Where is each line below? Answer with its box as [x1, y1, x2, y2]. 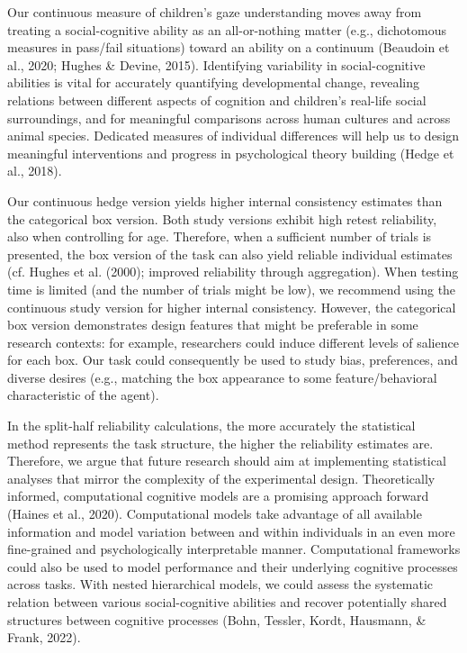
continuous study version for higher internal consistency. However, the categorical [7, 297, 456, 316]
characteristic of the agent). [7, 385, 159, 404]
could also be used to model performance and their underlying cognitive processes [7, 557, 458, 576]
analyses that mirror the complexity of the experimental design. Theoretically [7, 468, 436, 487]
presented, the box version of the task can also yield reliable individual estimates [7, 244, 453, 263]
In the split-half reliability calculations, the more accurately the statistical [7, 416, 416, 435]
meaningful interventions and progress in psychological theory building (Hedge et [7, 143, 454, 162]
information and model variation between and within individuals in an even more [7, 521, 455, 540]
